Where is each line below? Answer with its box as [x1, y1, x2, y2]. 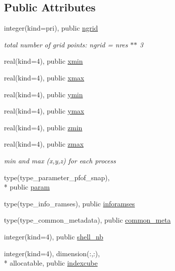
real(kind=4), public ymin [4, 89, 83, 99]
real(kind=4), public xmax [4, 72, 85, 82]
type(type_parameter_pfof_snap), [4, 172, 110, 182]
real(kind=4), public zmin [4, 122, 83, 132]
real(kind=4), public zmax [4, 139, 84, 149]
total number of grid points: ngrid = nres [4, 39, 128, 49]
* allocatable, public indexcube [4, 258, 98, 268]
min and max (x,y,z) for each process [4, 155, 116, 165]
